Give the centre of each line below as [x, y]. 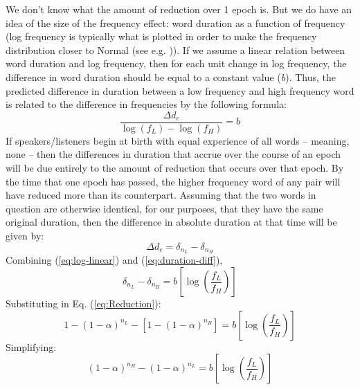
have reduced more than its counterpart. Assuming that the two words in [161, 195]
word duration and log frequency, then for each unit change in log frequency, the [176, 63]
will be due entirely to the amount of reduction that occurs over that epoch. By [175, 168]
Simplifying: [31, 346]
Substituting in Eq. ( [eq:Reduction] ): [83, 304]
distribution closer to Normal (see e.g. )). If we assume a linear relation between [175, 49]
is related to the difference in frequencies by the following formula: [146, 104]
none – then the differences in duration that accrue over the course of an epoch [173, 154]
